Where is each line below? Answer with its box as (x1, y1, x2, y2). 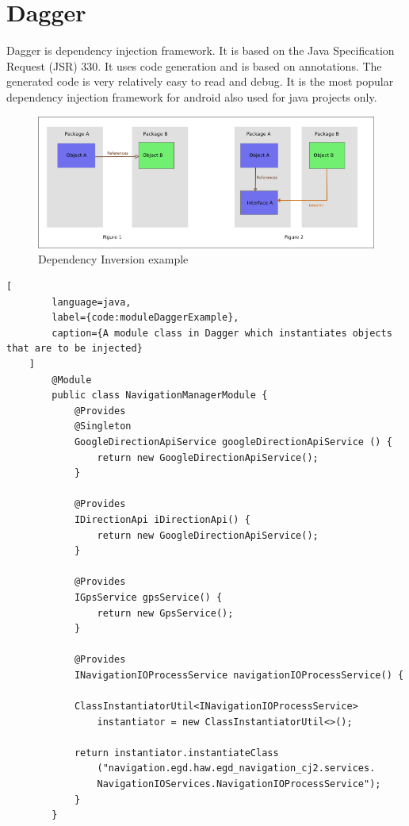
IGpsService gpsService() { (74, 591, 223, 603)
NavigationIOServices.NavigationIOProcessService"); (97, 778, 381, 790)
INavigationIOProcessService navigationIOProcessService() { (74, 669, 404, 681)
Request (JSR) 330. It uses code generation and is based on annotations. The (6, 57, 382, 74)
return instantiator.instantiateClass (74, 747, 279, 759)
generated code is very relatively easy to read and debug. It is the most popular (6, 73, 394, 90)
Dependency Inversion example (38, 251, 189, 267)
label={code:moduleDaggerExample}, (52, 312, 239, 324)
